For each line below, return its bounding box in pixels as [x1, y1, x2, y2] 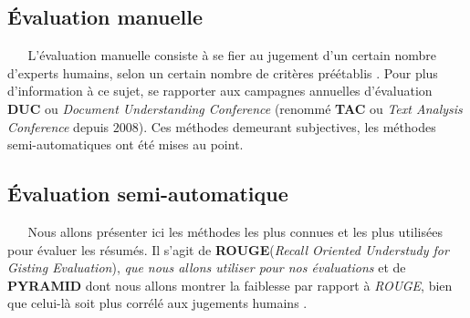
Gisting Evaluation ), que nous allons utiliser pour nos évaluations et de [7, 258, 406, 277]
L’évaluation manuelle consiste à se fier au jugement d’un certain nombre [27, 46, 436, 65]
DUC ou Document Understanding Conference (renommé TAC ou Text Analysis [7, 98, 463, 118]
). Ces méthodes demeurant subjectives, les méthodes [138, 117, 436, 136]
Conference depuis [7, 117, 110, 136]
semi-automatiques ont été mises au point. [7, 135, 244, 154]
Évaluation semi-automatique [7, 180, 288, 208]
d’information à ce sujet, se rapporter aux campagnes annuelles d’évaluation [7, 81, 433, 100]
